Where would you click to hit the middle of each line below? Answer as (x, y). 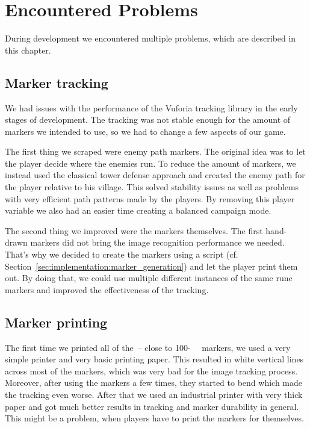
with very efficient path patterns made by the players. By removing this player (150, 198)
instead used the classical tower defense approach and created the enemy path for (155, 175)
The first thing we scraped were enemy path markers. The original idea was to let (155, 151)
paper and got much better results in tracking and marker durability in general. (152, 406)
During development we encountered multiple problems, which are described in (150, 38)
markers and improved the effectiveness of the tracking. (107, 289)
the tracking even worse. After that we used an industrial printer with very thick (154, 394)
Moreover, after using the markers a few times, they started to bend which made (154, 383)
